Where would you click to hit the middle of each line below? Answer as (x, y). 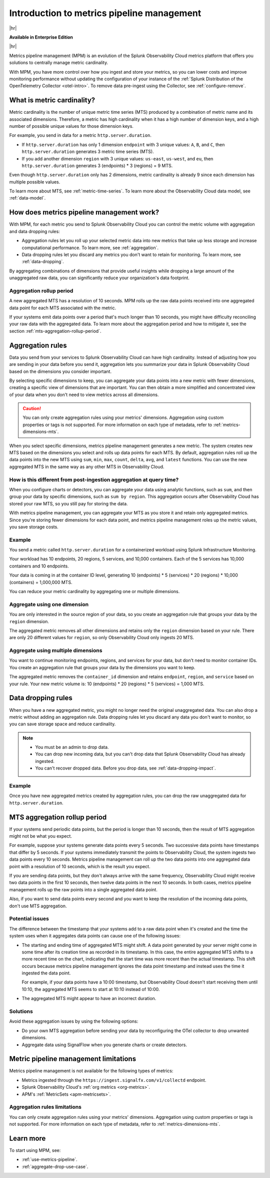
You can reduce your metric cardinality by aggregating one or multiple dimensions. (94, 591)
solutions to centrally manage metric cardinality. (59, 63)
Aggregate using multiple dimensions (56, 651)
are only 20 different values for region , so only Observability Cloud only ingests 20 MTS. (102, 638)
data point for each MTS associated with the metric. (63, 308)
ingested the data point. (46, 973)
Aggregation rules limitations (45, 1107)
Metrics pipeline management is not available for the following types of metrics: (91, 1071)
